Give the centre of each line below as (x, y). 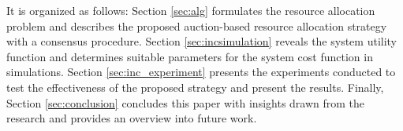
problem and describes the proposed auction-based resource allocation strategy (197, 25)
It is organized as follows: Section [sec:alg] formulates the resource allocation (191, 10)
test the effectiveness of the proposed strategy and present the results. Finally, (195, 87)
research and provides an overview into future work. (132, 118)
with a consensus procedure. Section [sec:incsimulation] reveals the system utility (202, 41)
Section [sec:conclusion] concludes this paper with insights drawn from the (186, 102)
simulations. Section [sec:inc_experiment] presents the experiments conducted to (201, 72)
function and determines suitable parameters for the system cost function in (190, 56)
